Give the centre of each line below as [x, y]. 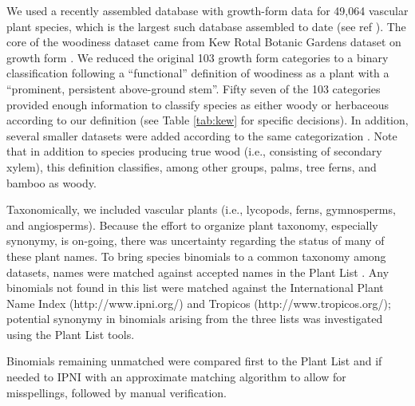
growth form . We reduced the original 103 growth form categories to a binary [198, 57]
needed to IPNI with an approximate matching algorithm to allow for [176, 377]
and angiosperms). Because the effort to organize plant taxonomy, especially [192, 225]
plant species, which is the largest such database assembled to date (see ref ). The [206, 26]
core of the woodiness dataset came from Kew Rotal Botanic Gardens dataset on [204, 42]
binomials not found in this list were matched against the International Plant [195, 288]
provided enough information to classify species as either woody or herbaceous [198, 104]
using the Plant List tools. [71, 334]
